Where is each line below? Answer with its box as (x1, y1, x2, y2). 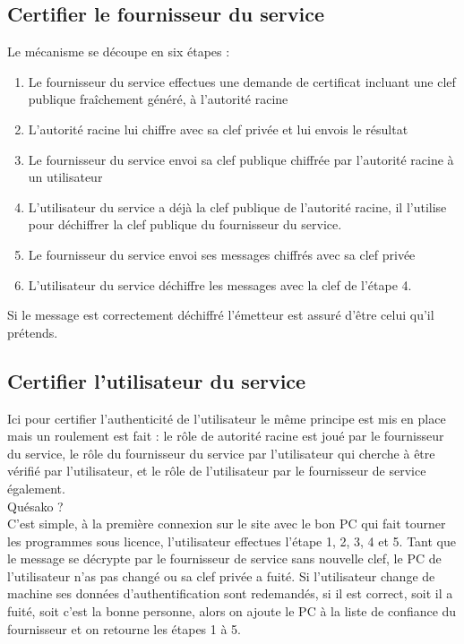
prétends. (7, 322, 58, 341)
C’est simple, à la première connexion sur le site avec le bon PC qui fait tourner (7, 514, 446, 533)
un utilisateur (28, 167, 103, 186)
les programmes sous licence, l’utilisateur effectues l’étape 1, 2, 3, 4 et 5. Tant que (7, 531, 457, 550)
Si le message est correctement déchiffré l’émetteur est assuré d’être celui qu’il (7, 305, 434, 324)
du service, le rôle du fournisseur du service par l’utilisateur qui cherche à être (7, 443, 435, 462)
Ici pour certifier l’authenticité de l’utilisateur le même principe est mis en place (7, 408, 446, 427)
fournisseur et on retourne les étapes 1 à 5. (7, 619, 242, 638)
